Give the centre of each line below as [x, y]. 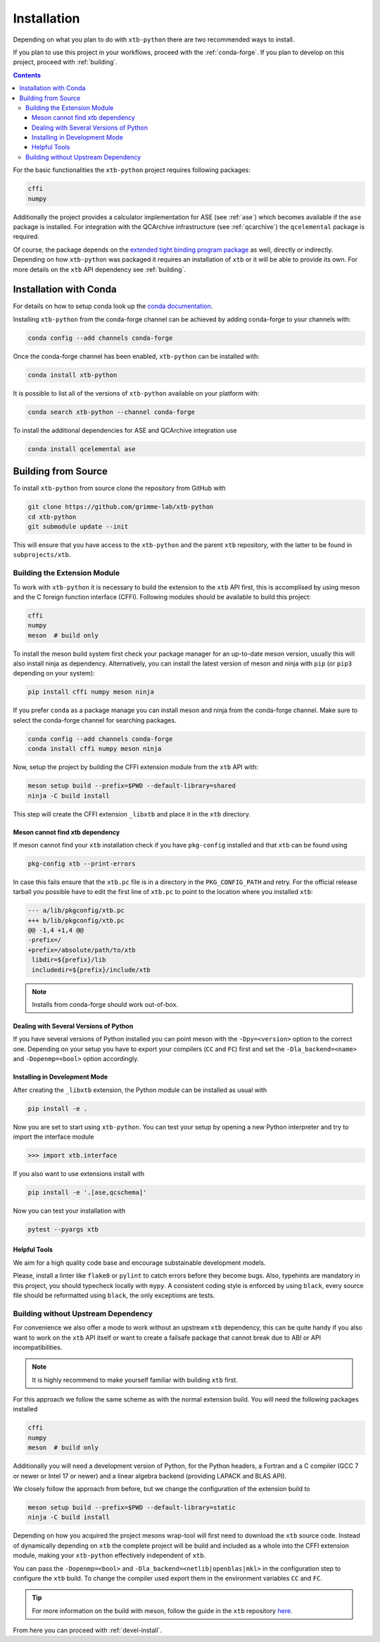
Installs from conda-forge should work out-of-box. [105, 1004]
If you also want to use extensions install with [79, 1173]
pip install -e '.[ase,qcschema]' [87, 1192]
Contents [27, 75]
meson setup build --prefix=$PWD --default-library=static [132, 1507]
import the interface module [53, 1136]
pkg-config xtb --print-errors [82, 863]
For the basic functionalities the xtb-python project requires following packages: [132, 170]
